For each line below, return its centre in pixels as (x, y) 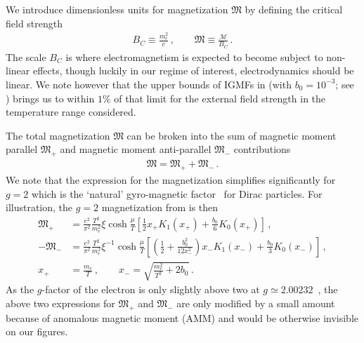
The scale (26, 56)
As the (20, 289)
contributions (262, 149)
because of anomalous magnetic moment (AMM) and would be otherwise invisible (182, 317)
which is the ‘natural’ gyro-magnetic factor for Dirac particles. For (177, 193)
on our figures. (37, 331)
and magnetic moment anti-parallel (136, 149)
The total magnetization (58, 135)
